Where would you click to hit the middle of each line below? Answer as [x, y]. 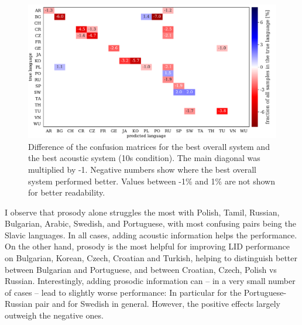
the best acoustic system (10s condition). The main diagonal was [144, 158]
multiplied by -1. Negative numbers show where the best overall [142, 169]
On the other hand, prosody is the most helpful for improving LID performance [147, 246]
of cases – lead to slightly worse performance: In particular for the [123, 292]
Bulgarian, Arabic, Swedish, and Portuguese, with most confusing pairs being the [150, 223]
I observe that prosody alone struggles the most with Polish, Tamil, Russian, [142, 212]
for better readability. [67, 192]
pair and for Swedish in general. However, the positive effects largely [158, 304]
